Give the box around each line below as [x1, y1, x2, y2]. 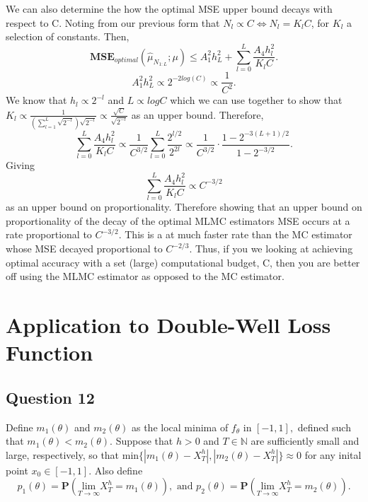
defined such [297, 419, 351, 434]
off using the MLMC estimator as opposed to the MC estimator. [6, 269, 284, 284]
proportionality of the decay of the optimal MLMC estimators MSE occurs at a [6, 213, 350, 228]
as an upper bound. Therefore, [131, 107, 264, 122]
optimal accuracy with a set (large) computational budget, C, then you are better [6, 255, 360, 269]
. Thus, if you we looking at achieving [189, 241, 353, 256]
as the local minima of [131, 419, 229, 434]
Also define [94, 462, 143, 477]
